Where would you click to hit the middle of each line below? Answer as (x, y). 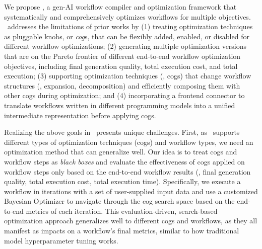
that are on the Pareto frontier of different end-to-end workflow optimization (122, 56)
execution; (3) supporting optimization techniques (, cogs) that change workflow (128, 76)
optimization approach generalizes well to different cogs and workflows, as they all (131, 221)
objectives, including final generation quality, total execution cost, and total (121, 66)
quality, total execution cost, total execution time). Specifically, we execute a (122, 181)
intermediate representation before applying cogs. (80, 115)
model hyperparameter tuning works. (61, 240)
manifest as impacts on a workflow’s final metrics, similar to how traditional (122, 231)
